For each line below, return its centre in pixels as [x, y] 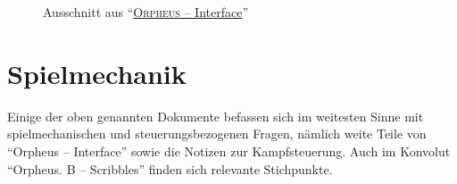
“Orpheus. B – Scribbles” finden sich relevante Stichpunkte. [170, 168]
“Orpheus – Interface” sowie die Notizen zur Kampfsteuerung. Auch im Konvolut [229, 151]
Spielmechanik [97, 73]
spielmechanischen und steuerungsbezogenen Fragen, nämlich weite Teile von [217, 134]
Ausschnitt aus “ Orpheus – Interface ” [146, 12]
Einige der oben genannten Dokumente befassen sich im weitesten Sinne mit [216, 116]
